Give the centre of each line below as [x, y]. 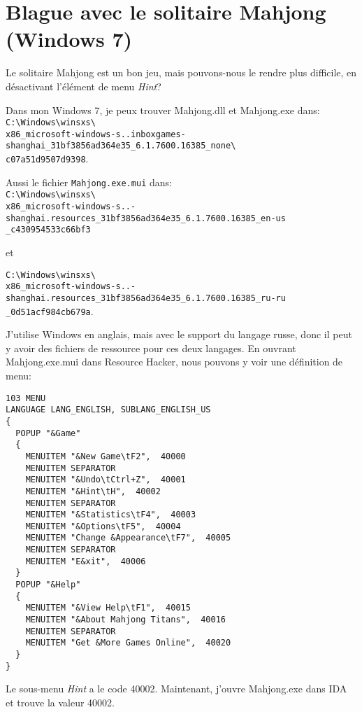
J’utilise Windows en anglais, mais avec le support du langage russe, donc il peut [179, 334]
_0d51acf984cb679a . [50, 310]
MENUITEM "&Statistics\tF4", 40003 [111, 515]
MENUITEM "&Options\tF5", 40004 [103, 526]
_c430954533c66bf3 [48, 230]
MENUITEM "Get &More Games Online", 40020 [128, 643]
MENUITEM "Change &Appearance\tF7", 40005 [128, 538]
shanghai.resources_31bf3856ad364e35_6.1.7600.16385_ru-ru [146, 298]
